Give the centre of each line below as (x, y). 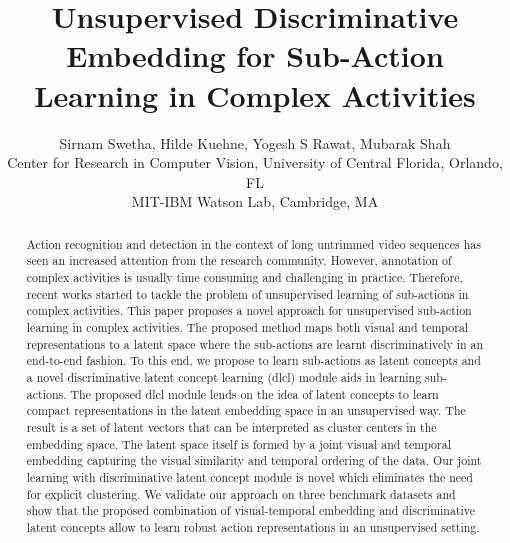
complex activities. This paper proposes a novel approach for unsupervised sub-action (249, 310)
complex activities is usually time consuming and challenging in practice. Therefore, (244, 276)
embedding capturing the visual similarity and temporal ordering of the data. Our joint (254, 460)
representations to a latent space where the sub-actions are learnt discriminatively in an (255, 343)
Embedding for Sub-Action (255, 55)
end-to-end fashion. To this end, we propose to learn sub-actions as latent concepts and (253, 360)
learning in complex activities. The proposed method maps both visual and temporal (247, 326)
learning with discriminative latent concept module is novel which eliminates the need (249, 476)
